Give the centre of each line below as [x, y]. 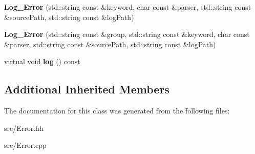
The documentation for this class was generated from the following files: [117, 111]
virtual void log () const [42, 61]
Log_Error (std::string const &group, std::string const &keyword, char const [127, 34]
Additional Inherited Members [87, 89]
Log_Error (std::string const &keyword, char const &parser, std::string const [128, 7]
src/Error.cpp [25, 145]
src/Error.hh [24, 128]
